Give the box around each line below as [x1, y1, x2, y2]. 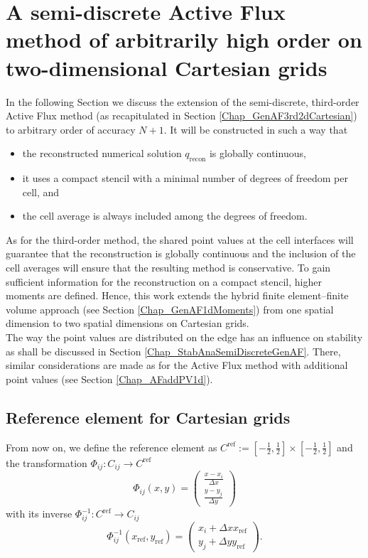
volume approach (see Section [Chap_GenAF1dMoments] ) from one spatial [6, 301, 334, 316]
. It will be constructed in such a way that [163, 122, 348, 136]
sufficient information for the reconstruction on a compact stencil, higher [6, 274, 322, 289]
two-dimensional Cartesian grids [6, 53, 328, 82]
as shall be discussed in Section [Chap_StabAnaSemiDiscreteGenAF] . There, [6, 343, 341, 358]
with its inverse [6, 506, 72, 521]
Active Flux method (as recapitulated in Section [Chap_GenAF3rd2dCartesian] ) [6, 108, 357, 123]
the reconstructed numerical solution [22, 146, 182, 161]
